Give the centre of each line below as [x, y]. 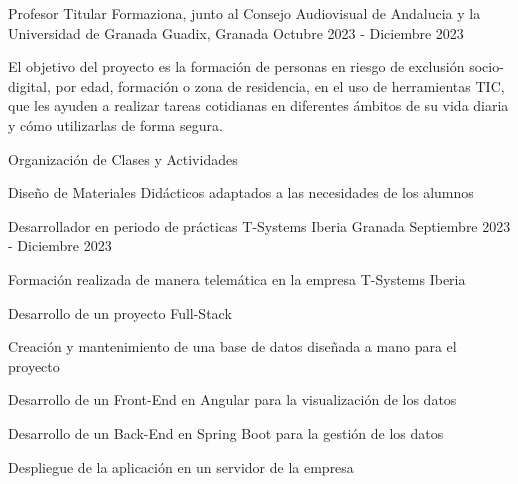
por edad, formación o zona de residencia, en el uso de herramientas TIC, [280, 85]
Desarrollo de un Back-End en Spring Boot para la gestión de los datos [226, 432]
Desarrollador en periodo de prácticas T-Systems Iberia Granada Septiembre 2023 [259, 225]
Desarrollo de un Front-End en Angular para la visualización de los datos [232, 399]
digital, [29, 85]
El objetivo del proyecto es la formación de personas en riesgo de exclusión [236, 66]
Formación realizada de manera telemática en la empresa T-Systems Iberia [237, 278]
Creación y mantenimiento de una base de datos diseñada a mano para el [232, 346]
